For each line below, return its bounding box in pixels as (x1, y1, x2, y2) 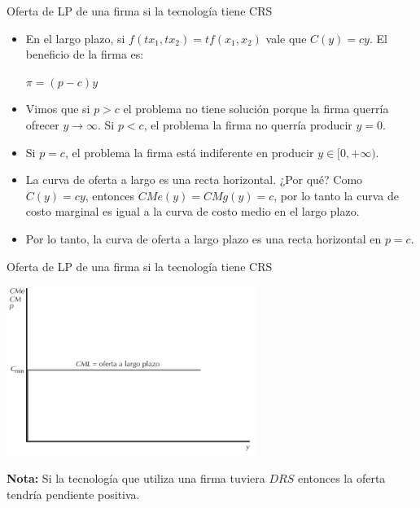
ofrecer (25, 116, 59, 133)
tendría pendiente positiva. (7, 485, 140, 502)
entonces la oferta (297, 470, 386, 487)
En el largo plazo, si (25, 29, 125, 46)
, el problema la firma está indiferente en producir (64, 143, 314, 160)
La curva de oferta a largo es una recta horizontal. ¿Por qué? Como (25, 171, 363, 188)
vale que (265, 29, 307, 46)
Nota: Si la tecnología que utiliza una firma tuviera (7, 470, 265, 487)
